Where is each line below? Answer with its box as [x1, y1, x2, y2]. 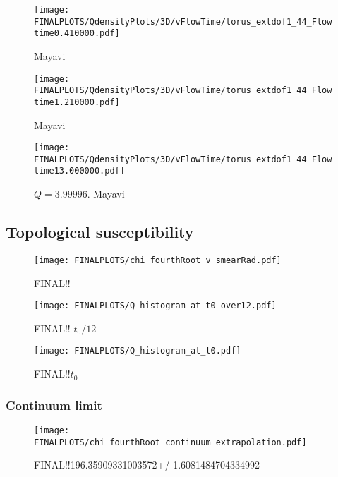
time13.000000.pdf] [34, 166, 125, 176]
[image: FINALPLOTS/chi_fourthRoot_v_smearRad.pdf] [34, 255, 282, 265]
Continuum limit [6, 396, 102, 413]
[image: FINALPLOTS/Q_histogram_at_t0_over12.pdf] [34, 301, 277, 311]
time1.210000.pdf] [34, 97, 120, 107]
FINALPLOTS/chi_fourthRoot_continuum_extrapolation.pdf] [34, 437, 307, 447]
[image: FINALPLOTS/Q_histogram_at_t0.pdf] [34, 346, 241, 356]
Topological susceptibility [6, 221, 194, 243]
